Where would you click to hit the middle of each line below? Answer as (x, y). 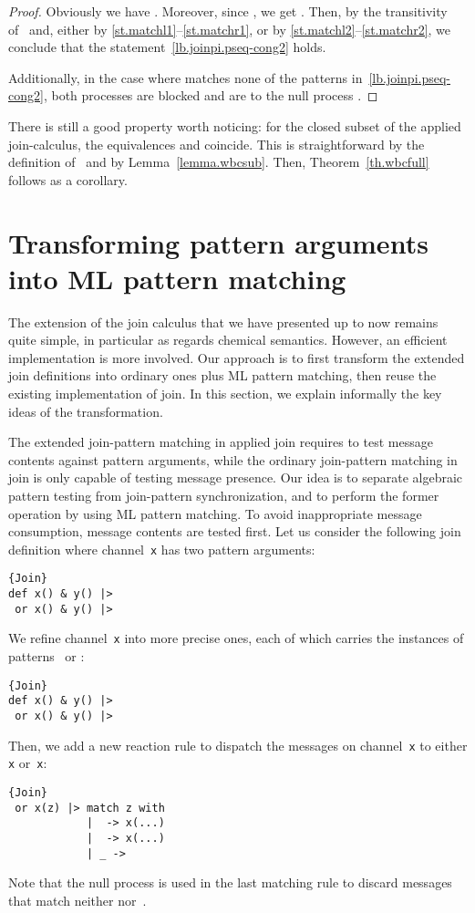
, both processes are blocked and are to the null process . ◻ (211, 95)
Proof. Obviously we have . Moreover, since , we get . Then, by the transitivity (228, 11)
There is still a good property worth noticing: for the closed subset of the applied (235, 125)
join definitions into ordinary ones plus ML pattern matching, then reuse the (222, 375)
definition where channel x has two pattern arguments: (162, 549)
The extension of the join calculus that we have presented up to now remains (223, 322)
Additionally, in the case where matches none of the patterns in (186, 77)
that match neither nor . (77, 900)
